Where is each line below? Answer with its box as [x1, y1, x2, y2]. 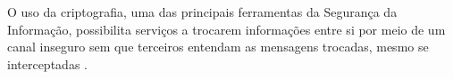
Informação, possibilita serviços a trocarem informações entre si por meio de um [7, 20, 446, 38]
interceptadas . [7, 54, 88, 73]
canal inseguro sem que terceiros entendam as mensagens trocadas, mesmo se [7, 37, 429, 56]
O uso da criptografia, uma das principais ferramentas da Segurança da [7, 3, 398, 20]
